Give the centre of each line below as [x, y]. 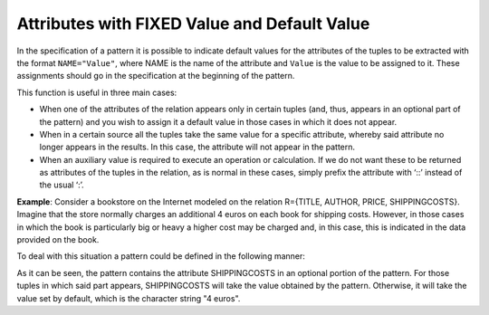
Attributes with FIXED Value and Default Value [193, 24]
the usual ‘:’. [62, 185]
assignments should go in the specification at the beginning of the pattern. [156, 76]
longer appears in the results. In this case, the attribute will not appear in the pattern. [197, 147]
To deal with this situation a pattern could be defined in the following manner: [161, 256]
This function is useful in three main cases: [97, 92]
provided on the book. [58, 240]
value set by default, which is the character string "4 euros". [129, 298]
